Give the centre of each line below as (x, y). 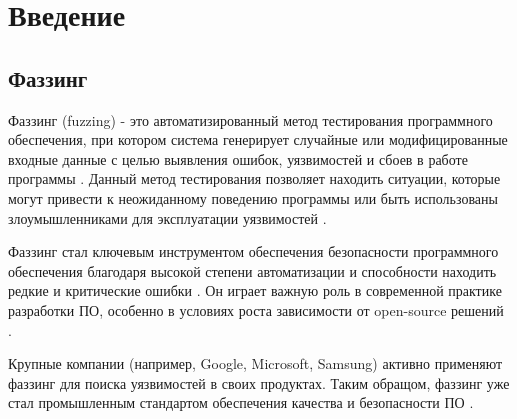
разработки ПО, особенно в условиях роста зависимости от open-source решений (256, 309)
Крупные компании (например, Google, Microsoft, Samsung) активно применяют (255, 363)
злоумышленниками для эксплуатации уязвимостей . (167, 217)
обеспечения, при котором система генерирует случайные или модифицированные (258, 139)
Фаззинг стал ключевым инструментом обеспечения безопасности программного (253, 251)
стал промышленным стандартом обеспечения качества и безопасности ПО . (241, 402)
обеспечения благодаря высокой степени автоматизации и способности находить (252, 270)
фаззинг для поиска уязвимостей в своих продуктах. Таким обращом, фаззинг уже (259, 382)
